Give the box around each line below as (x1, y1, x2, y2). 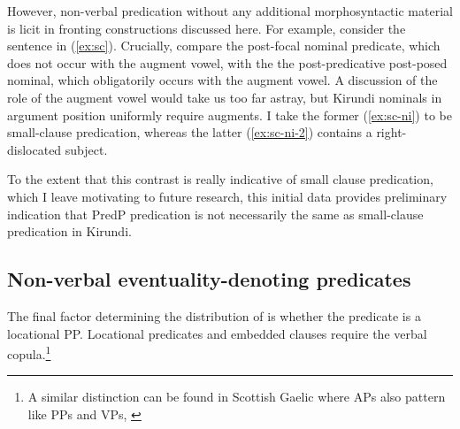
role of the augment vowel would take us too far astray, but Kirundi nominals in (7, 88, 442, 106)
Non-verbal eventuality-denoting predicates (7, 265, 411, 293)
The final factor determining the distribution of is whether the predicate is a (7, 306, 421, 325)
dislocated (7, 140, 62, 158)
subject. (65, 140, 108, 158)
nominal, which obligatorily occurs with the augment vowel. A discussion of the (7, 71, 438, 89)
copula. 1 (7, 342, 51, 363)
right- (376, 123, 407, 142)
